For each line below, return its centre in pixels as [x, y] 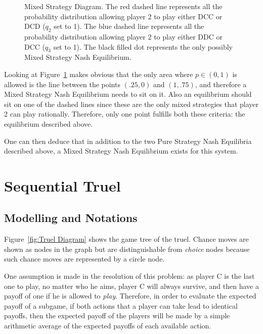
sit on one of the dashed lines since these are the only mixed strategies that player [131, 104]
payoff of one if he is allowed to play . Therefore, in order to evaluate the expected [130, 296]
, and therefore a [221, 84]
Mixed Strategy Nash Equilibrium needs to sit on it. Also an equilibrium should [128, 94]
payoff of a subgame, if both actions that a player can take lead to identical [121, 305]
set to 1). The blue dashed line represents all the [129, 26]
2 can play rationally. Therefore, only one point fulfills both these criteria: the [125, 114]
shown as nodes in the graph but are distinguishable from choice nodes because [127, 249]
